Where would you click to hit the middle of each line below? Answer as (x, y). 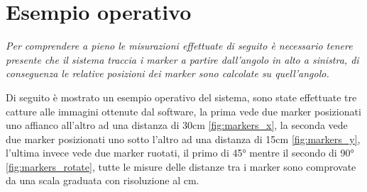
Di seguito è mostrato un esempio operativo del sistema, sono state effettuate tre (181, 97)
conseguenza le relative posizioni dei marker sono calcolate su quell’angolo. (168, 73)
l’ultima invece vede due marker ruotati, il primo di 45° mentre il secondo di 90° (180, 153)
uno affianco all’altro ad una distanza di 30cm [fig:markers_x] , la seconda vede (177, 125)
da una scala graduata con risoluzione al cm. (103, 180)
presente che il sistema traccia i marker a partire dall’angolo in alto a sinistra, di (182, 59)
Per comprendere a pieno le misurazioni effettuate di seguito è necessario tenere (179, 46)
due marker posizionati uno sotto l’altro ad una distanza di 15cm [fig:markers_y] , (183, 139)
